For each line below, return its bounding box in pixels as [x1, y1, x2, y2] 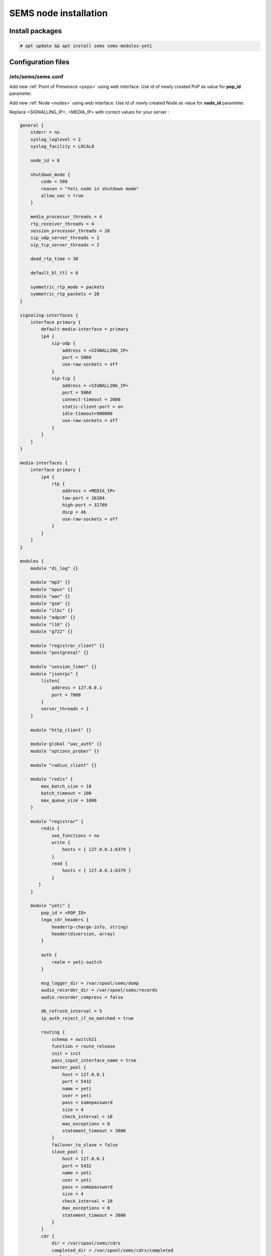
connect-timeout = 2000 [62, 397, 120, 402]
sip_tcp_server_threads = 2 [30, 242, 100, 248]
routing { [41, 1029, 65, 1035]
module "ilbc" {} [30, 608, 73, 613]
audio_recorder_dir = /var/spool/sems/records [41, 987, 158, 993]
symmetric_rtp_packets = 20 [30, 291, 100, 297]
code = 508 [41, 179, 68, 184]
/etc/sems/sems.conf [9, 73, 64, 80]
